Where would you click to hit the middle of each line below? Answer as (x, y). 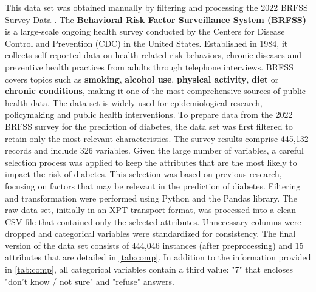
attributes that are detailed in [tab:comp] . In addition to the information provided (158, 257)
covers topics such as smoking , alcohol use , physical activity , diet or (142, 79)
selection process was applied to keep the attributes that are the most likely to (151, 162)
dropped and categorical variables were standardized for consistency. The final (150, 233)
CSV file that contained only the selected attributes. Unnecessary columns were (153, 221)
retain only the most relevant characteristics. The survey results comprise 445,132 (157, 138)
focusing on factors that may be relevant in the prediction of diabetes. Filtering (153, 185)
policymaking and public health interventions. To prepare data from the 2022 (149, 114)
